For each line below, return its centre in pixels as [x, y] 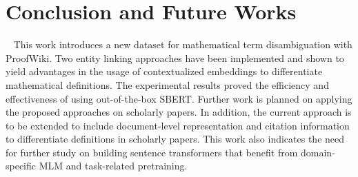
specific [21, 166]
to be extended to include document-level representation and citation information [178, 125]
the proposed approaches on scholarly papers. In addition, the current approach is [179, 112]
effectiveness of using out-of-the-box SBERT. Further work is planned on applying [179, 98]
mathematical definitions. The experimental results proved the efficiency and [167, 84]
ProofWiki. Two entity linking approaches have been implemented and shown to [175, 58]
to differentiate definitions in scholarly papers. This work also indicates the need [175, 139]
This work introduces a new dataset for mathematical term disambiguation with [183, 44]
